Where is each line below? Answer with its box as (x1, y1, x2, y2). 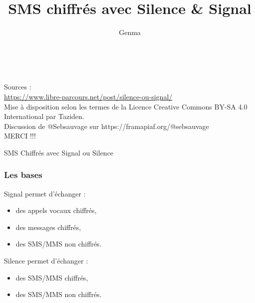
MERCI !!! (4, 130, 36, 141)
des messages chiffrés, (15, 221, 81, 232)
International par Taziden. (4, 111, 84, 121)
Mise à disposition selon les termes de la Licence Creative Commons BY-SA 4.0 (4, 101, 248, 111)
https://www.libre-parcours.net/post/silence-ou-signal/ (4, 91, 173, 101)
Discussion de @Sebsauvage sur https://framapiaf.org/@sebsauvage (4, 120, 209, 131)
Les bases (4, 168, 42, 181)
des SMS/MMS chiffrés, (15, 272, 88, 282)
